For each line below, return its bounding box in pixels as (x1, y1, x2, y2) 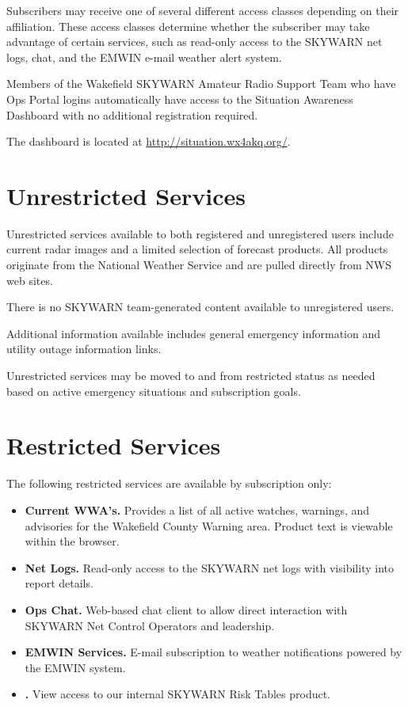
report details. (25, 575, 93, 591)
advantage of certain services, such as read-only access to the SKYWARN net (6, 33, 383, 50)
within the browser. (25, 533, 120, 549)
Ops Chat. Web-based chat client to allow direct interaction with (25, 601, 348, 618)
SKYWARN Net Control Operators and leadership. (25, 617, 275, 633)
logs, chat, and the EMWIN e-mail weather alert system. (6, 48, 282, 65)
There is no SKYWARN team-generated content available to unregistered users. (6, 298, 395, 315)
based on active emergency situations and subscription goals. (6, 382, 301, 399)
